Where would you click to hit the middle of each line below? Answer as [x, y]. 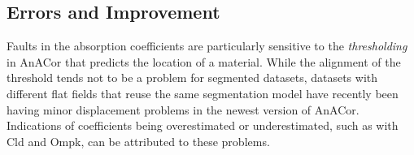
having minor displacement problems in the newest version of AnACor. [183, 109]
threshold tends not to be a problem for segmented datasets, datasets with [192, 77]
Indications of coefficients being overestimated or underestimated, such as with [203, 125]
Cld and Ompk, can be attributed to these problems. [138, 141]
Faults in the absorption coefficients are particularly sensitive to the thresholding [207, 46]
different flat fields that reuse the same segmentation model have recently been [203, 93]
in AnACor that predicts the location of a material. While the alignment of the [204, 61]
